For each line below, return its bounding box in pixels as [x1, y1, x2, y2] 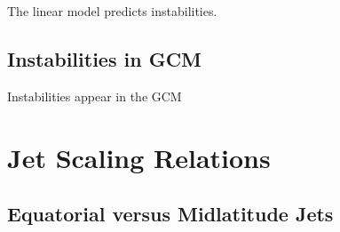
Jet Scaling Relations [7, 139, 271, 175]
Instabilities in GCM [7, 44, 202, 72]
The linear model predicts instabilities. [7, 2, 217, 20]
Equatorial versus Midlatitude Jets [7, 200, 334, 228]
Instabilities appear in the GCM [7, 86, 182, 105]
